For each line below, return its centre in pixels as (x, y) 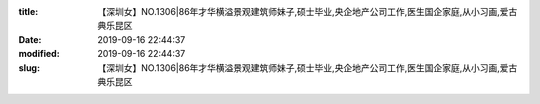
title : (28, 11)
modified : (39, 54)
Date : (30, 39)
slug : (29, 67)
